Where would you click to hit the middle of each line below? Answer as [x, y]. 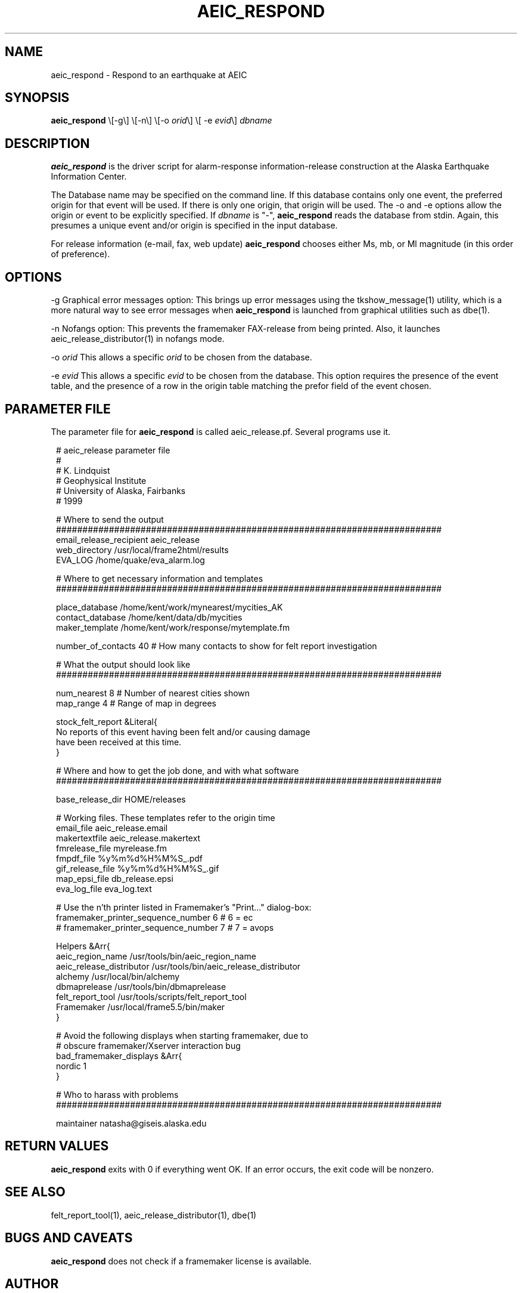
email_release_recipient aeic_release [128, 539]
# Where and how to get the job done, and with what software [178, 770]
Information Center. [89, 177]
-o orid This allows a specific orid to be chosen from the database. [181, 357]
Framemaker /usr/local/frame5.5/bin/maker [141, 1007]
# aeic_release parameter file [113, 450]
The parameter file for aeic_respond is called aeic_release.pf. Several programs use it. [221, 431]
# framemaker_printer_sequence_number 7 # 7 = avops [165, 927]
